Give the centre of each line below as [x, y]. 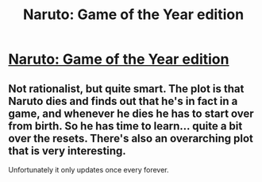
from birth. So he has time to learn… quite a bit [125, 126]
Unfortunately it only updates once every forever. [89, 170]
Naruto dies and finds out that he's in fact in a [123, 101]
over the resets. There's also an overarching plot [131, 138]
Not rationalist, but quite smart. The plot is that [126, 89]
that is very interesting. [67, 151]
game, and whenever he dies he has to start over [131, 113]
